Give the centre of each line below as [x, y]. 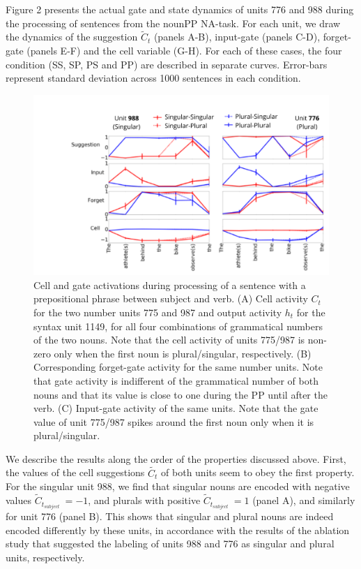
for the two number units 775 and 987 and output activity [158, 312]
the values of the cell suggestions [75, 472]
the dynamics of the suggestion [72, 37]
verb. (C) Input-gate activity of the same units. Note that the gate [176, 408]
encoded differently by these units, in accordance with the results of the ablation [178, 530]
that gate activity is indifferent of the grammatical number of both [176, 380]
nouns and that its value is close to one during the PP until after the [180, 394]
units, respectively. [45, 557]
